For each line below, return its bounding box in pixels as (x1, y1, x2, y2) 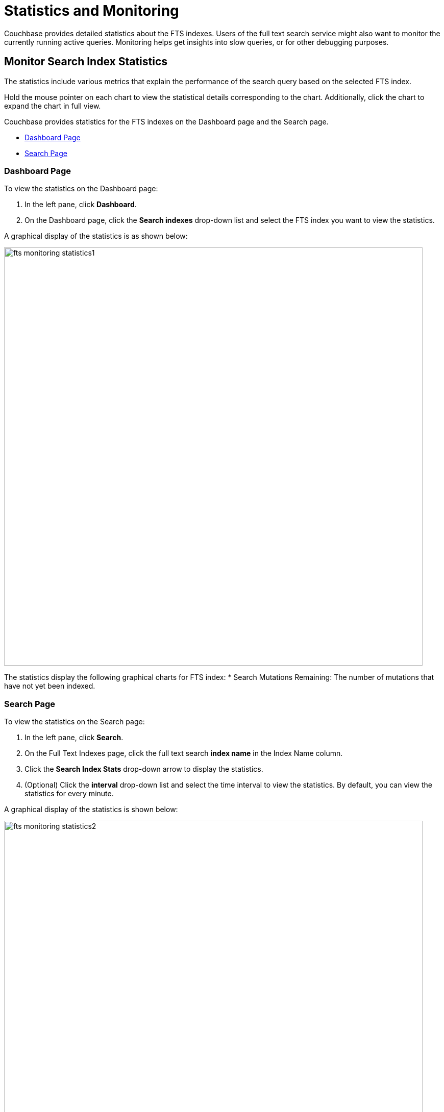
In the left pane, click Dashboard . (24, 200, 137, 209)
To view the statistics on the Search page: (4, 717, 145, 726)
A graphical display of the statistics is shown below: (4, 805, 178, 814)
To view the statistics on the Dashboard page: (4, 184, 158, 193)
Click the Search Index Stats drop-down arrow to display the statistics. (24, 765, 263, 774)
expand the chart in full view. (4, 101, 101, 110)
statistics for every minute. (24, 789, 114, 798)
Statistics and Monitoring (4, 2, 179, 19)
